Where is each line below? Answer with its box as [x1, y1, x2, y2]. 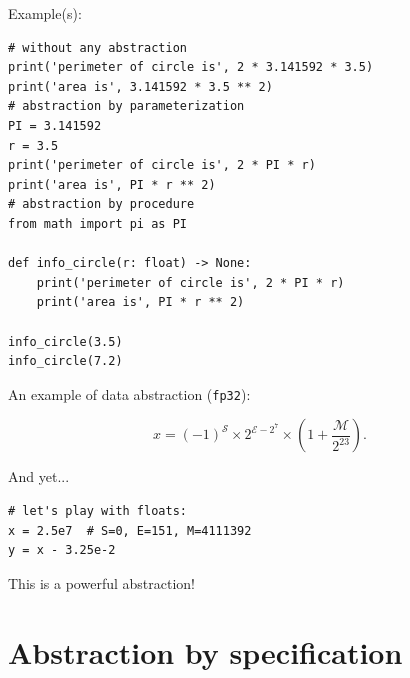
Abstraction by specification [8, 631, 403, 672]
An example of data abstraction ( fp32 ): [8, 383, 251, 404]
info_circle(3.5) [8, 334, 123, 349]
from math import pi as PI [8, 216, 187, 231]
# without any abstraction [8, 40, 187, 55]
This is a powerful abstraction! [8, 572, 195, 593]
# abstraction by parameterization [8, 99, 245, 114]
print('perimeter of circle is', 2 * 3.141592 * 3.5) [8, 60, 374, 75]
